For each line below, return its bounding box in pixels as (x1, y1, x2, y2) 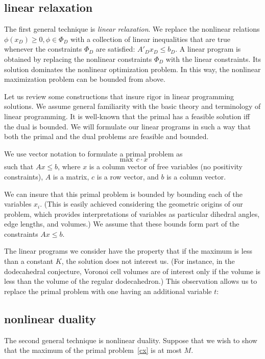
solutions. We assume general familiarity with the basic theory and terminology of (4, 101, 261, 111)
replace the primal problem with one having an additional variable (4, 285, 212, 296)
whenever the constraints (4, 43, 82, 54)
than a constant (4, 256, 54, 266)
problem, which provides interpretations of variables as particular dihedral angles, (4, 208, 260, 219)
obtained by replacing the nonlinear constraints (4, 53, 152, 64)
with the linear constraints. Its (165, 53, 261, 64)
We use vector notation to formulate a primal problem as (4, 148, 183, 159)
